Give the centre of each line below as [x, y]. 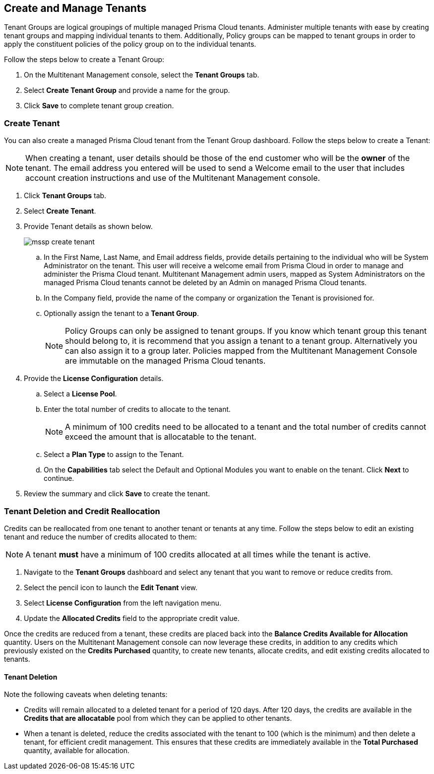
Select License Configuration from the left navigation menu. [123, 603]
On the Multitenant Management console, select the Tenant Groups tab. [142, 75]
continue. [59, 478]
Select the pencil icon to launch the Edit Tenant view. [111, 587]
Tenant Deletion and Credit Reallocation [82, 511]
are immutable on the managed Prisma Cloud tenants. [165, 361]
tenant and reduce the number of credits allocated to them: [100, 537]
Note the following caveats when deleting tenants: [86, 695]
